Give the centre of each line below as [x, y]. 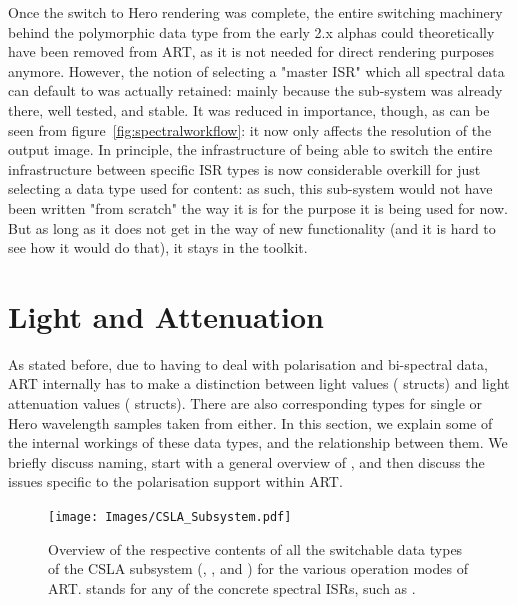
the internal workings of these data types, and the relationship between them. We [258, 442]
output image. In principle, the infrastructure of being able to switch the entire [250, 149]
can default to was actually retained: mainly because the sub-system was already [255, 90]
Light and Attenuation [166, 315]
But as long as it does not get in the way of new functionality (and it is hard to [252, 227]
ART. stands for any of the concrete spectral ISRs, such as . [232, 587]
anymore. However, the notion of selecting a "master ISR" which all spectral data [256, 70]
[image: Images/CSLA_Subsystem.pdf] [170, 517]
